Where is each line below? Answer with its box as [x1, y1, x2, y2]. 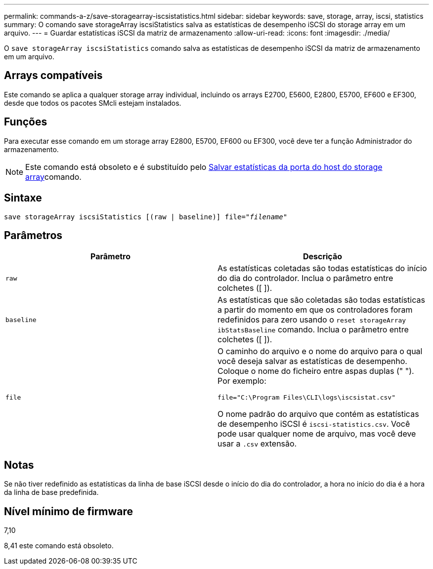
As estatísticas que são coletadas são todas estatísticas [217, 295, 425, 305]
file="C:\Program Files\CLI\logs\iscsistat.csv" [217, 394, 396, 402]
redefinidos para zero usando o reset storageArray [217, 315, 406, 325]
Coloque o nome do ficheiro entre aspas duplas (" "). [217, 366, 414, 376]
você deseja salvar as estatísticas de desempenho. [217, 356, 407, 366]
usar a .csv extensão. [217, 439, 297, 449]
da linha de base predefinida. [4, 488, 99, 497]
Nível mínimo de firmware [4, 505, 133, 518]
